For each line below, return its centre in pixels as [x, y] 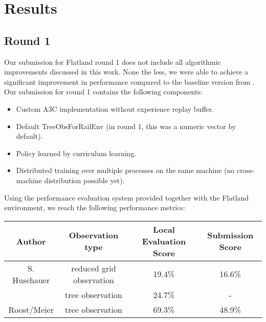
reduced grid [94, 268]
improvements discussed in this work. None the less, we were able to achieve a [126, 72]
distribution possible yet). [84, 180]
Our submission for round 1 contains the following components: [103, 92]
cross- [246, 170]
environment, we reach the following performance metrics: [95, 207]
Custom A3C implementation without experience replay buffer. [115, 108]
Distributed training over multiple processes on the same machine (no [125, 170]
